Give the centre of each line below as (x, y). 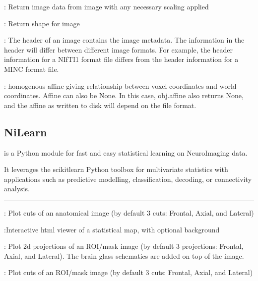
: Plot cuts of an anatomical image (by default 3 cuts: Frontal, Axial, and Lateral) (129, 212)
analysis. (17, 189)
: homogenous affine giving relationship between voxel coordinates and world (120, 85)
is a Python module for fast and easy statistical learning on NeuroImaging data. (126, 152)
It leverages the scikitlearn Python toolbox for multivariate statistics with (116, 169)
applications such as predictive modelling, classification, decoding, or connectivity (128, 179)
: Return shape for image (42, 23)
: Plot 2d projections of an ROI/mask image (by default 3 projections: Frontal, (124, 246)
